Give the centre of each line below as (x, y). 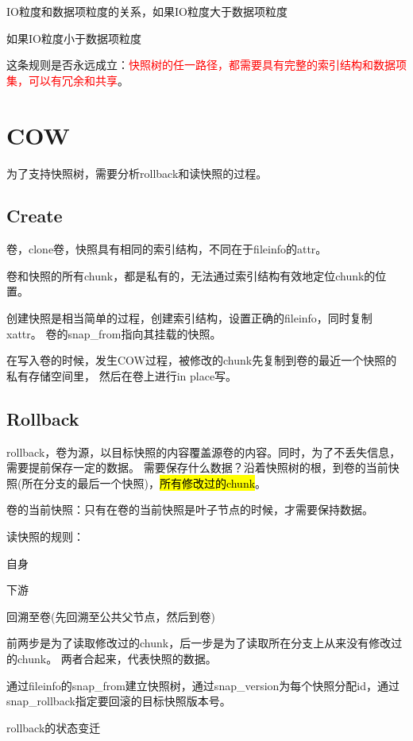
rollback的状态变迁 (54, 727)
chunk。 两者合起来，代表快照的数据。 (117, 658)
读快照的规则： (45, 536)
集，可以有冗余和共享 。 (68, 80)
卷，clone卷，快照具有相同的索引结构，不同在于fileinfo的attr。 (167, 249)
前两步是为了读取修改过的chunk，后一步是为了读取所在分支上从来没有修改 (199, 643)
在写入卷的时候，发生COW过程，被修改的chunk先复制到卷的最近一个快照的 (202, 360)
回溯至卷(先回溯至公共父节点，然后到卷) (111, 616)
